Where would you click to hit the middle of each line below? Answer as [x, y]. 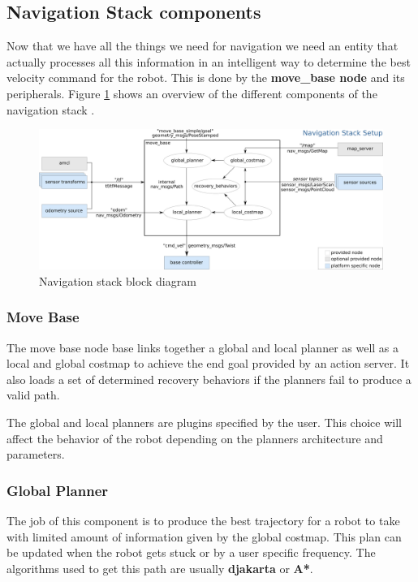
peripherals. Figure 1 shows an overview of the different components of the [192, 93]
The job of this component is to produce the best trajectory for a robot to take [203, 521]
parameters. [36, 454]
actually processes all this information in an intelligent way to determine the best [209, 61]
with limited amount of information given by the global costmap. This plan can [204, 536]
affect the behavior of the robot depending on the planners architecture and [195, 438]
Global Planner [58, 490]
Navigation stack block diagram [118, 280]
